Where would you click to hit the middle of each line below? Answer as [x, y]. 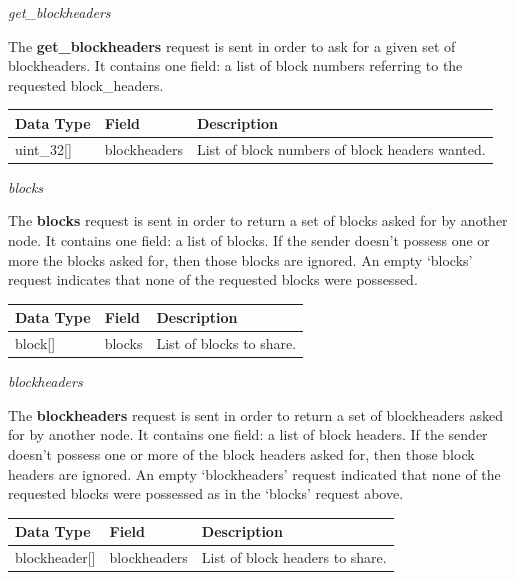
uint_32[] [43, 148]
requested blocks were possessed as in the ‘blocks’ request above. [206, 493]
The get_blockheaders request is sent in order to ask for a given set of [232, 45]
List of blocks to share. [226, 343]
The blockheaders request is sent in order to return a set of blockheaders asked [255, 414]
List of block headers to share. [294, 557]
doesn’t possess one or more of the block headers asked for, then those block [241, 454]
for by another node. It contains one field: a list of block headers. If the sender [248, 434]
